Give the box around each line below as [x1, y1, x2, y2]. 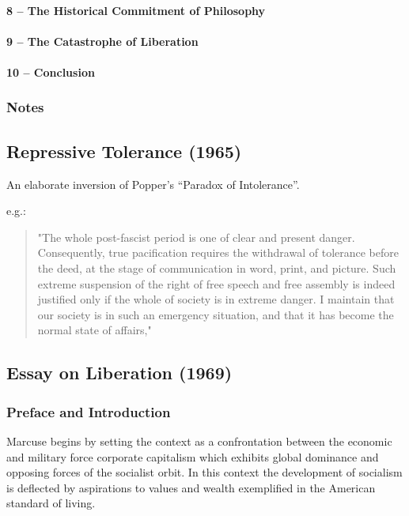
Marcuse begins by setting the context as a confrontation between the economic [6, 432, 392, 449]
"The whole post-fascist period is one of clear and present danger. [37, 228, 355, 245]
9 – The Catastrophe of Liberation [6, 32, 199, 49]
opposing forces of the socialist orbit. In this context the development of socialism [6, 464, 403, 480]
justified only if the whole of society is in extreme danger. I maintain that [37, 291, 395, 307]
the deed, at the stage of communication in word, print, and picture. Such [37, 259, 396, 276]
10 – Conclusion [6, 63, 95, 80]
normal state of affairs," [37, 322, 152, 338]
